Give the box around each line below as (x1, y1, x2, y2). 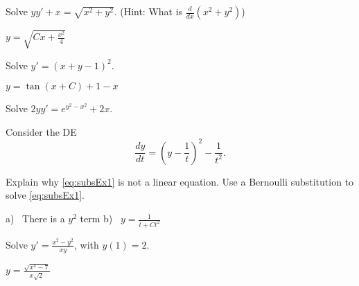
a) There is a (6, 211, 65, 226)
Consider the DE (6, 124, 77, 138)
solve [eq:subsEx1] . (6, 188, 85, 202)
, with (74, 237, 99, 251)
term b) (80, 211, 113, 226)
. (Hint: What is (114, 4, 183, 18)
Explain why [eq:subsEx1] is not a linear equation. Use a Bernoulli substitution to (6, 174, 354, 188)
